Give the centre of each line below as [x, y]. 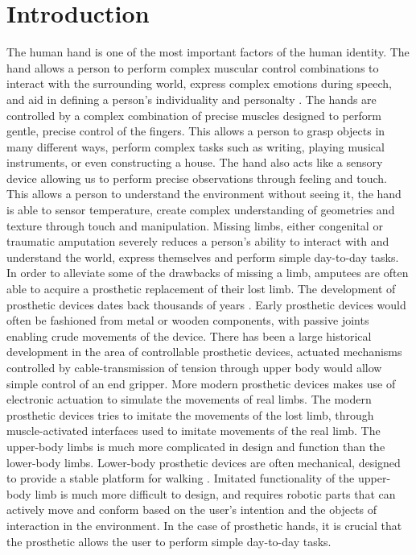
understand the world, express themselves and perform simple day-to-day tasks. [203, 257]
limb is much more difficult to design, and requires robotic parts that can [215, 493]
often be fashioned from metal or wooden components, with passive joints [188, 320]
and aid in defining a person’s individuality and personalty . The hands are [192, 99]
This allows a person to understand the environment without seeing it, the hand [204, 194]
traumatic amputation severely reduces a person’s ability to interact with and [198, 241]
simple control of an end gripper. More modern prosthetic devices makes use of [201, 383]
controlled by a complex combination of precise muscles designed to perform [194, 115]
